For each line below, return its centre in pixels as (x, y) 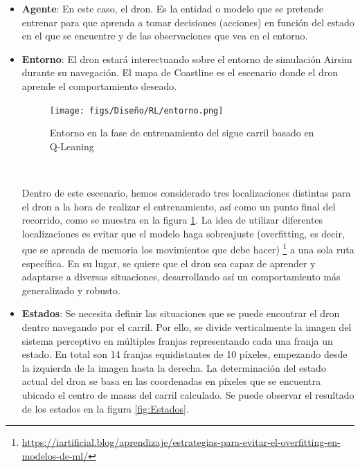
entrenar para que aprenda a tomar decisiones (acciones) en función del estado (188, 22)
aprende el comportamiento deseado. (99, 85)
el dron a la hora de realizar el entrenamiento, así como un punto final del (179, 206)
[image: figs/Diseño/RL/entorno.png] (136, 110)
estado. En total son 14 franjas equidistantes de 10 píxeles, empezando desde (184, 354)
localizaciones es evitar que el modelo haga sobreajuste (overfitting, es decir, (183, 233)
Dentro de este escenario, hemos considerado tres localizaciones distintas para (186, 192)
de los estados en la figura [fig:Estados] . (105, 408)
